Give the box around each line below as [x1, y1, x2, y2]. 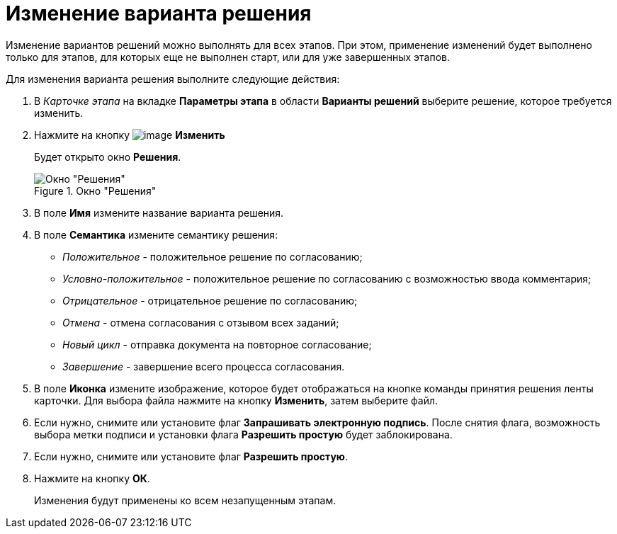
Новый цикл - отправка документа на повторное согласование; [62, 338, 372, 351]
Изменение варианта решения [6, 1, 312, 25]
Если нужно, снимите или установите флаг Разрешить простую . [34, 450, 349, 462]
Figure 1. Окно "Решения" [34, 184, 157, 197]
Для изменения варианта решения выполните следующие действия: [6, 72, 340, 85]
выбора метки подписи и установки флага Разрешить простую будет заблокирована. [34, 428, 453, 441]
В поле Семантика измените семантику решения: [34, 228, 278, 241]
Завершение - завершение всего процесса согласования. [62, 360, 345, 373]
